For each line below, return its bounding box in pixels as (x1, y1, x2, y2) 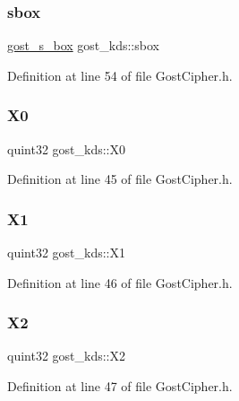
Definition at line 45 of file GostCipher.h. (7, 170, 233, 188)
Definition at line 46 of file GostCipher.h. (7, 273, 233, 292)
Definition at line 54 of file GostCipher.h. (7, 65, 233, 84)
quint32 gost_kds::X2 (7, 346, 126, 365)
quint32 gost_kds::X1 (7, 243, 126, 262)
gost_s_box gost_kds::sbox (7, 36, 159, 55)
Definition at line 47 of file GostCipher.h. (7, 377, 233, 396)
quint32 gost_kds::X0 (7, 139, 126, 158)
